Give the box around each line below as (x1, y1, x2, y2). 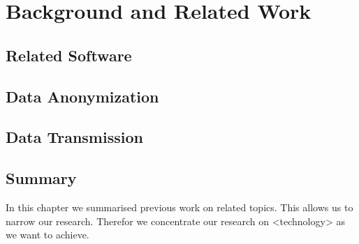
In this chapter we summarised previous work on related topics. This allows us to (6, 199, 353, 214)
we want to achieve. (6, 227, 89, 242)
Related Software (6, 44, 132, 66)
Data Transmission (6, 126, 143, 148)
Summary (6, 167, 77, 189)
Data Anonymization (6, 85, 159, 107)
